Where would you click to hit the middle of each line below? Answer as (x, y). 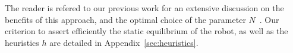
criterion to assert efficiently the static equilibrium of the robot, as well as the (146, 31)
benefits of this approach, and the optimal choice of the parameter (125, 19)
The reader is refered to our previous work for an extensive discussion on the (144, 8)
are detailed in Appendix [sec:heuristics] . (124, 42)
